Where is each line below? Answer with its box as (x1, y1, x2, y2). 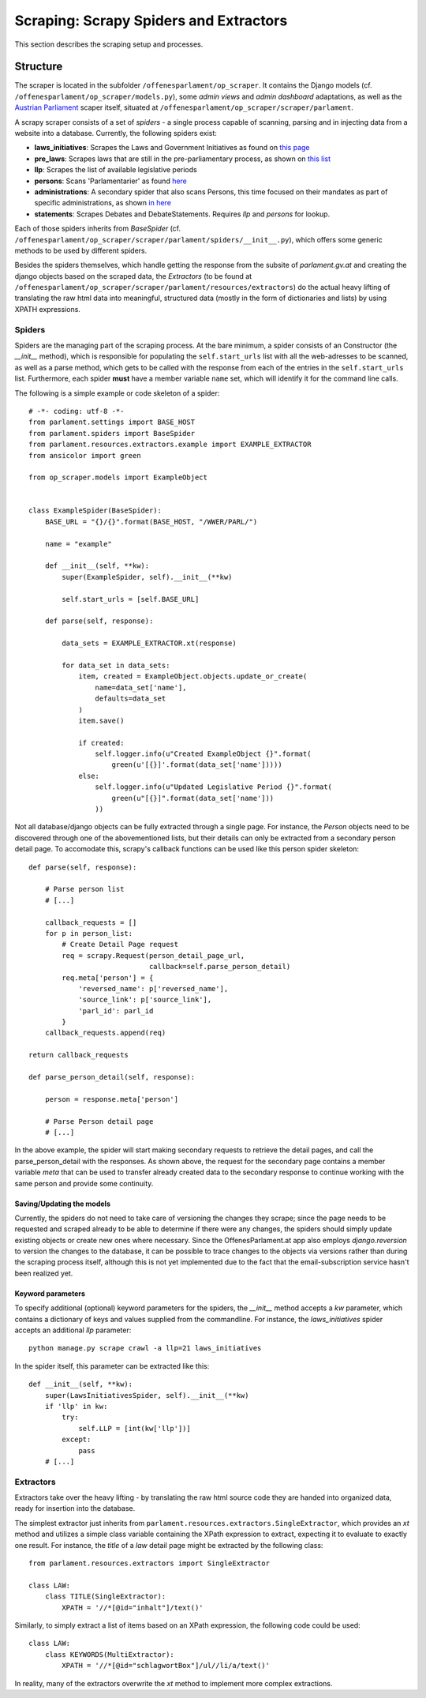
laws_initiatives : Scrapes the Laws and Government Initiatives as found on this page (34, 143, 310, 152)
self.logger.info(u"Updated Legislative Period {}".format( (95, 783, 333, 791)
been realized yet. (14, 1268, 73, 1278)
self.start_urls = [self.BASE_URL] (62, 595, 200, 603)
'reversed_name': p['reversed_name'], (78, 984, 229, 993)
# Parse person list (44, 885, 125, 894)
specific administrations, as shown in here (34, 198, 171, 208)
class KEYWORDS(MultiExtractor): (44, 1650, 175, 1659)
